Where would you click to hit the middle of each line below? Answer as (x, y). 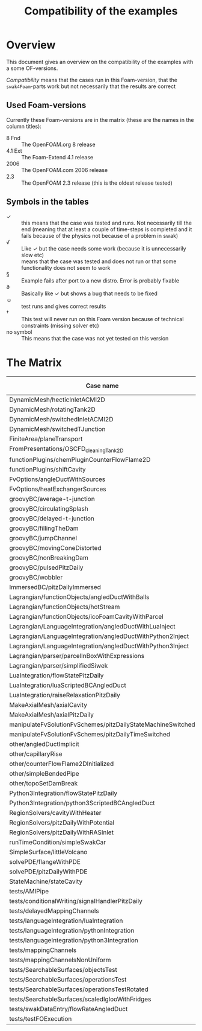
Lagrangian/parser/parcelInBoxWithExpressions (77, 656)
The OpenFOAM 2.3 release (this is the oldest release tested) (97, 183)
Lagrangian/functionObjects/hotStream (65, 607)
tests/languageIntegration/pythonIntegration (72, 930)
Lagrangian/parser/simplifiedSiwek (59, 665)
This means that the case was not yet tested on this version (95, 338)
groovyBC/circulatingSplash (49, 508)
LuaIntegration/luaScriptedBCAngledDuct (68, 685)
